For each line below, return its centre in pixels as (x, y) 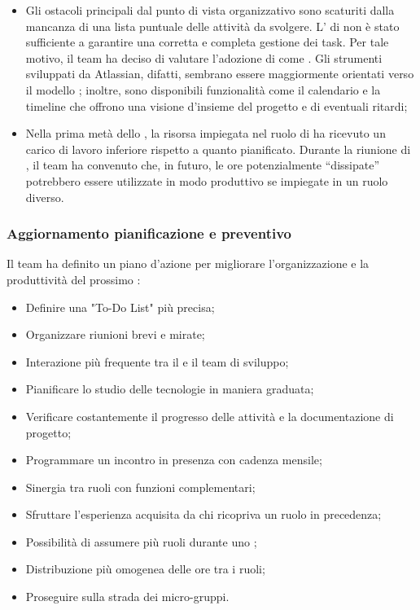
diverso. (45, 197)
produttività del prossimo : (74, 279)
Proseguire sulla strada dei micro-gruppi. (127, 597)
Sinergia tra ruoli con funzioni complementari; (140, 487)
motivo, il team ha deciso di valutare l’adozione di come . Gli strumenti (204, 57)
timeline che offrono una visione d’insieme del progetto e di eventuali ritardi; (217, 105)
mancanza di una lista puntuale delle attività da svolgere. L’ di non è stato (212, 26)
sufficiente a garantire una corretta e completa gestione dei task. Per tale (207, 42)
